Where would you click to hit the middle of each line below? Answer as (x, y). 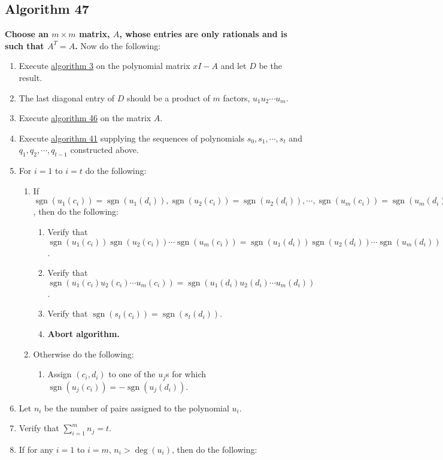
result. (31, 77)
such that (25, 45)
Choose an (27, 34)
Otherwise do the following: (84, 354)
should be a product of (168, 97)
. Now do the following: (118, 45)
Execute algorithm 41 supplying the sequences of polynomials (132, 138)
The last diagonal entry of (66, 97)
